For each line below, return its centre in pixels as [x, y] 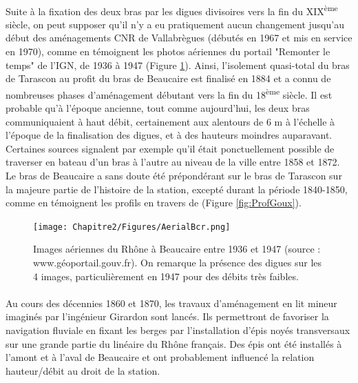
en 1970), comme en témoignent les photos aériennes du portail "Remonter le [168, 51]
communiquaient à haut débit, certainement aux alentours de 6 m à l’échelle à [170, 121]
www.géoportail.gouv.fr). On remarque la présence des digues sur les [178, 263]
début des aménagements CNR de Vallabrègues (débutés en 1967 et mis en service [179, 38]
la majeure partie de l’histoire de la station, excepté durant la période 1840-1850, [177, 189]
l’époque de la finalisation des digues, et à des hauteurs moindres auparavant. [169, 135]
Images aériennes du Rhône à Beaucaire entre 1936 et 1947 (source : [177, 249]
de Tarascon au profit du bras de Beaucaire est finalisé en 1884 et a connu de [168, 78]
